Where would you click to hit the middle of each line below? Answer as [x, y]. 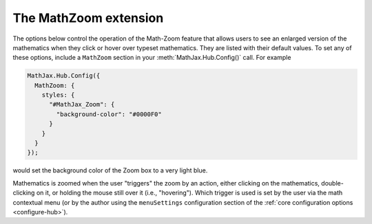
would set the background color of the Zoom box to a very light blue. [110, 170]
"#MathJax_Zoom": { [82, 104]
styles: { [58, 95]
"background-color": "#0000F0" [109, 114]
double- [332, 183]
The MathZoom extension [88, 18]
